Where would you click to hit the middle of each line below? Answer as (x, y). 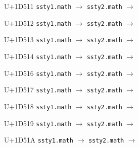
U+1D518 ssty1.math (38, 106)
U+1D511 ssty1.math (38, 6)
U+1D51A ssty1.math (39, 140)
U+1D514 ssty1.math (38, 56)
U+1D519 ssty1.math (38, 123)
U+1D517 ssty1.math (38, 90)
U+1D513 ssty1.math (38, 39)
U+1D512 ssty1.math (38, 23)
